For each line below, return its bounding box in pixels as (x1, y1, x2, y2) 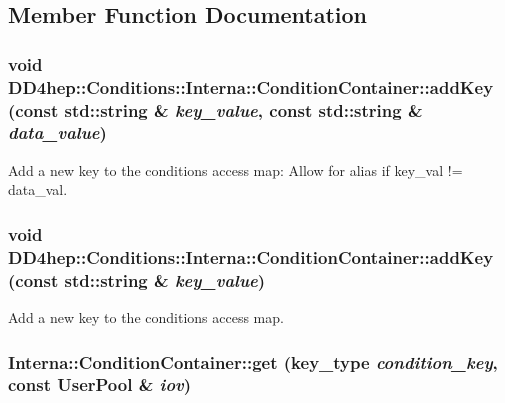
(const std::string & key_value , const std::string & (8, 97, 423, 122)
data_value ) (8, 120, 107, 145)
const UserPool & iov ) (8, 372, 192, 397)
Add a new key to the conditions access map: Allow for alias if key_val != (8, 159, 463, 180)
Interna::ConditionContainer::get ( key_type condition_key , (8, 349, 498, 374)
